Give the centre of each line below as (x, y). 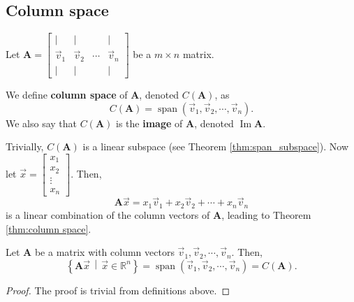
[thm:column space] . (49, 228)
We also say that (42, 123)
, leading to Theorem (266, 214)
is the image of (149, 123)
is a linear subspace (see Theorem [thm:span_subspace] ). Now (216, 146)
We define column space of (67, 94)
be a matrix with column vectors (104, 252)
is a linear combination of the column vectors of (108, 214)
